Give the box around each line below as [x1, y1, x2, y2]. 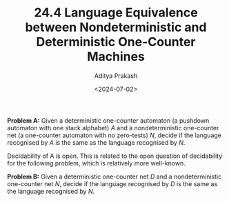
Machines [87, 49, 145, 65]
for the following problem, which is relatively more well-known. [7, 159, 186, 167]
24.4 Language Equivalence [34, 5, 198, 21]
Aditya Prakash [94, 71, 138, 80]
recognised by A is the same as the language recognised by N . [7, 138, 186, 146]
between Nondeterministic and [25, 19, 207, 35]
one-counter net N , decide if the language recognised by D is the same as [7, 179, 218, 188]
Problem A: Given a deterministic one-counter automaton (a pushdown [7, 116, 210, 125]
